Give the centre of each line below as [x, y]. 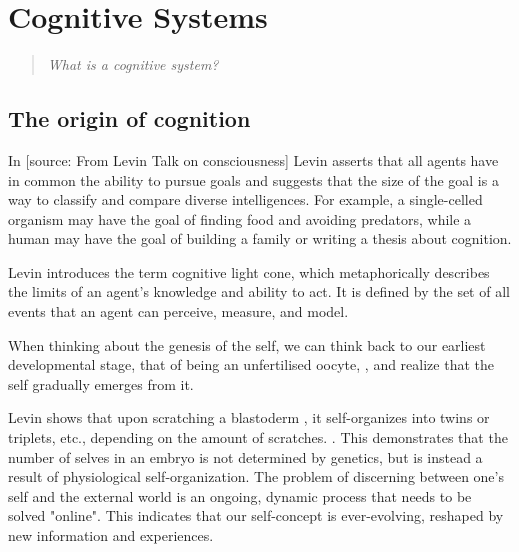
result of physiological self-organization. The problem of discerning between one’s [256, 476]
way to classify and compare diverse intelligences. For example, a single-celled [245, 199]
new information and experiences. [111, 535]
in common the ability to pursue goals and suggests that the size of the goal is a [253, 179]
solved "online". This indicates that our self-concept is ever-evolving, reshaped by [256, 515]
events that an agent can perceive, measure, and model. [178, 311]
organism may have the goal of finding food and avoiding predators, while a [240, 218]
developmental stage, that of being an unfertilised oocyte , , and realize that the [251, 364]
